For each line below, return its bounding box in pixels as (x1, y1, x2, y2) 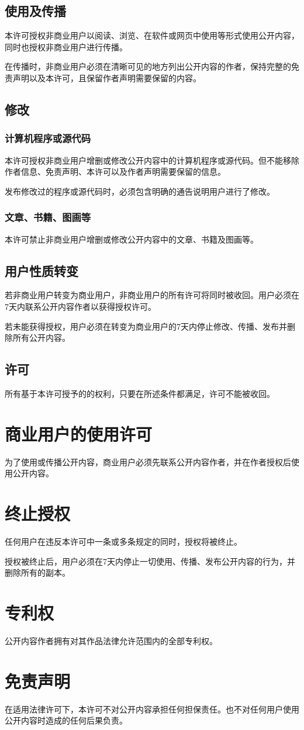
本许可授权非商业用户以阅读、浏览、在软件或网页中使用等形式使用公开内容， (5, 29, 299, 41)
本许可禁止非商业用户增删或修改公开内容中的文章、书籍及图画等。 (5, 233, 258, 245)
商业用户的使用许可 (5, 421, 153, 445)
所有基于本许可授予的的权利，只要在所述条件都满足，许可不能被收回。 (5, 387, 275, 399)
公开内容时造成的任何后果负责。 (5, 714, 127, 726)
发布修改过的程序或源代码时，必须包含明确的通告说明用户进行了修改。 (5, 185, 275, 197)
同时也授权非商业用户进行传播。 (5, 40, 127, 53)
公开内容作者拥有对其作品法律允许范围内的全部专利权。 (5, 634, 217, 646)
